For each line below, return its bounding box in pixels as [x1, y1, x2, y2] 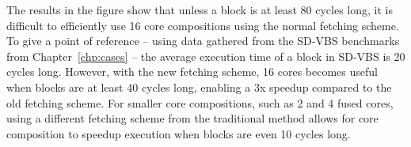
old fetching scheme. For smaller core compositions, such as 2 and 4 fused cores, [6, 94, 394, 111]
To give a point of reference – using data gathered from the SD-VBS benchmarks [6, 32, 400, 49]
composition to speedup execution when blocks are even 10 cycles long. [6, 125, 351, 141]
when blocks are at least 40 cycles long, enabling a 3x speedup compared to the [6, 78, 392, 95]
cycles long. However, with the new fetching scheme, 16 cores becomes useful [6, 63, 378, 80]
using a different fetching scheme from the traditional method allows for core [6, 110, 379, 126]
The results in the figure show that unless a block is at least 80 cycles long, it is [6, 2, 393, 17]
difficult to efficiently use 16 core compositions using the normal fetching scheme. [6, 17, 399, 33]
